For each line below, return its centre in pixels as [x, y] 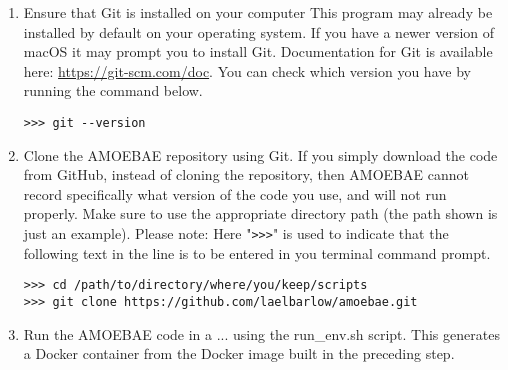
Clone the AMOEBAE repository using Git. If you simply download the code [260, 154]
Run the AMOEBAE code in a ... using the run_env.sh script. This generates [261, 333]
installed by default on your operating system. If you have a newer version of [259, 31]
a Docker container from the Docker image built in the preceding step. [239, 353]
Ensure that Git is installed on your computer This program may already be [258, 12]
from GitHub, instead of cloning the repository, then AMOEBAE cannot [246, 174]
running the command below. [113, 90]
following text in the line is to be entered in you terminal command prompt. [257, 252]
